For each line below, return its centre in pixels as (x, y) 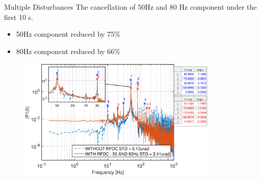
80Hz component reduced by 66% (68, 51)
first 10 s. (19, 17)
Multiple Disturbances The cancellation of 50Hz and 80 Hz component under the (130, 7)
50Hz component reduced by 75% (68, 34)
